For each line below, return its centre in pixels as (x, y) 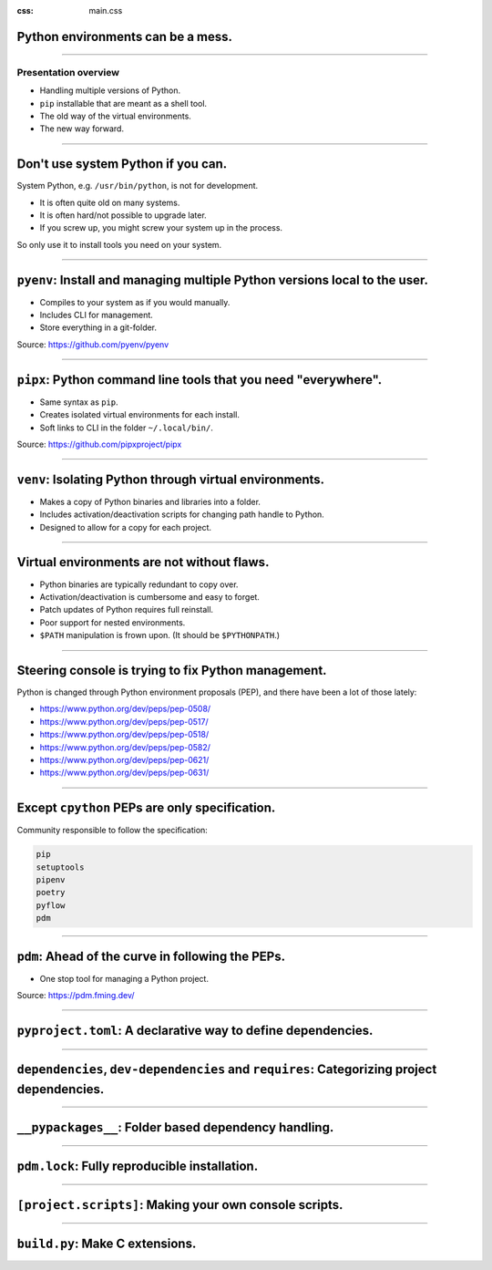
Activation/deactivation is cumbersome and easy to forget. (149, 596)
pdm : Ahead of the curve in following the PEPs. (151, 956)
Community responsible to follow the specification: (113, 831)
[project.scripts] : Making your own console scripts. (180, 1205)
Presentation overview (68, 72)
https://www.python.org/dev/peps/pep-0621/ (124, 759)
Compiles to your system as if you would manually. (135, 302)
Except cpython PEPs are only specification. (146, 808)
